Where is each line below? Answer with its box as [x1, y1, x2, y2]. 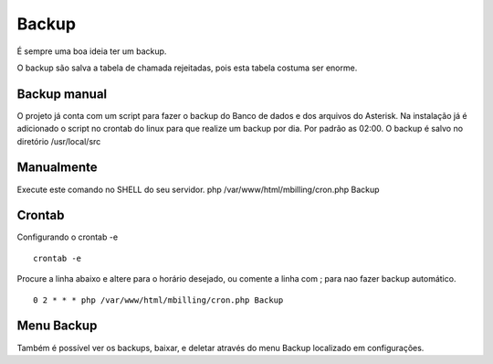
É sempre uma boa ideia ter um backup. [16, 46, 167, 57]
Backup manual [16, 86, 108, 102]
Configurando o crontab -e [16, 231, 119, 242]
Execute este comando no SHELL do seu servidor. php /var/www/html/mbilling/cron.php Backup [16, 184, 380, 195]
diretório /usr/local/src [16, 135, 101, 146]
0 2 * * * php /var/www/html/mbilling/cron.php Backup [33, 294, 284, 305]
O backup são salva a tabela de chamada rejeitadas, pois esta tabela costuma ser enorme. [16, 62, 358, 73]
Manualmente [16, 160, 98, 176]
